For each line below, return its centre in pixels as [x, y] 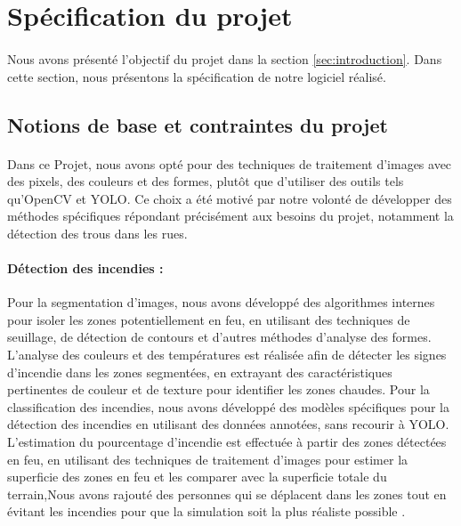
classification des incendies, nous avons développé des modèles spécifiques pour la [228, 406]
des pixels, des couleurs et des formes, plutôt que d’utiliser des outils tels [206, 181]
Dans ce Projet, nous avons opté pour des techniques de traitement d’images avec [230, 163]
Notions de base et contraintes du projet [198, 124]
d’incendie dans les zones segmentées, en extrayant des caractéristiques [200, 372]
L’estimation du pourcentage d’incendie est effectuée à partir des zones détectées [227, 442]
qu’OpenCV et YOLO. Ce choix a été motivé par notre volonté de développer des [230, 198]
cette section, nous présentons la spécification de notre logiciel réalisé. [197, 76]
